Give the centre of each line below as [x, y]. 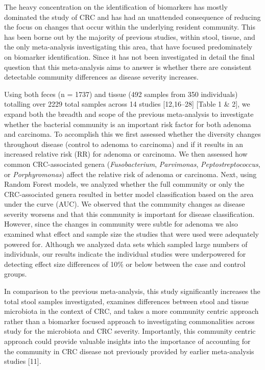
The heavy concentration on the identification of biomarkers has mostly [116, 7]
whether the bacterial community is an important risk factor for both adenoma [128, 124]
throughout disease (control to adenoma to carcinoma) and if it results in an [124, 144]
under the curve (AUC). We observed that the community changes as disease [125, 204]
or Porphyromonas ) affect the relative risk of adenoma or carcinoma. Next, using [130, 174]
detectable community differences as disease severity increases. [101, 77]
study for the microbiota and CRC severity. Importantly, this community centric [130, 331]
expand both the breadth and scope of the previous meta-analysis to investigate [129, 114]
